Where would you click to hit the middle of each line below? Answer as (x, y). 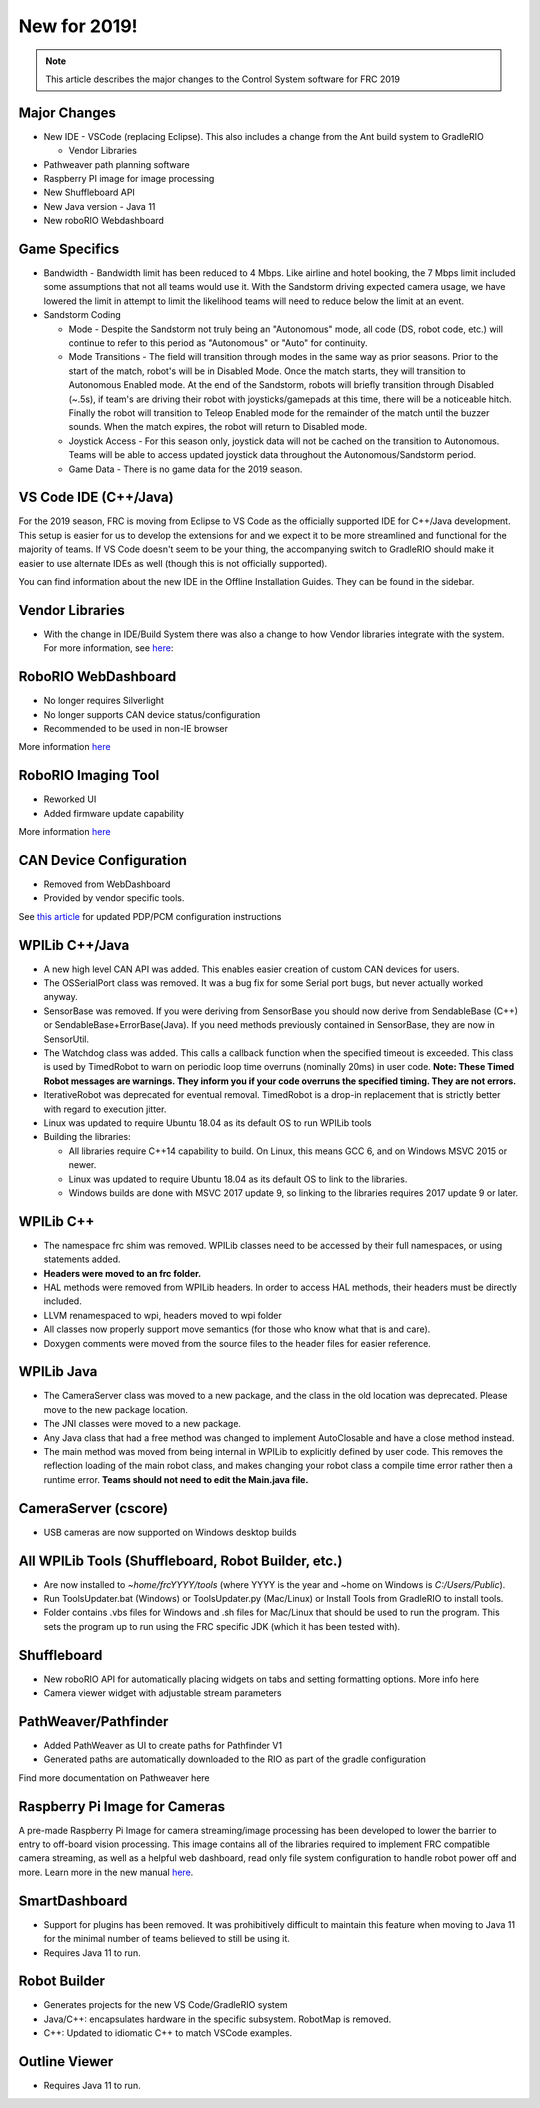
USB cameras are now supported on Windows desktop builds (170, 1532)
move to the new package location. (116, 1409)
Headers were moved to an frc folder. (122, 1273)
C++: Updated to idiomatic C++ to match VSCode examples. (168, 2033)
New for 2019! (78, 26)
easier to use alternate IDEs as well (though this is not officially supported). (173, 563)
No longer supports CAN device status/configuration (152, 714)
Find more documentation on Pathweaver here (114, 1777)
